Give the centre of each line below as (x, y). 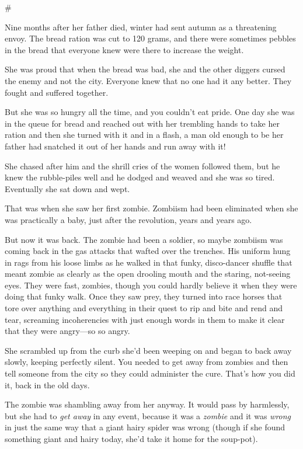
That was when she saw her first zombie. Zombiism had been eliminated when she (151, 208)
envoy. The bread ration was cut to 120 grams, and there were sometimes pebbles (150, 38)
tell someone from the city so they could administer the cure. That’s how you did (150, 373)
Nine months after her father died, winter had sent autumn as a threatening (141, 27)
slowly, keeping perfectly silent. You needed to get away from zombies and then (147, 362)
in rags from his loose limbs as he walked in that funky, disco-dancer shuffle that (149, 262)
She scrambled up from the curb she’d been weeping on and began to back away (148, 350)
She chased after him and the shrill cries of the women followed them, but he (142, 166)
